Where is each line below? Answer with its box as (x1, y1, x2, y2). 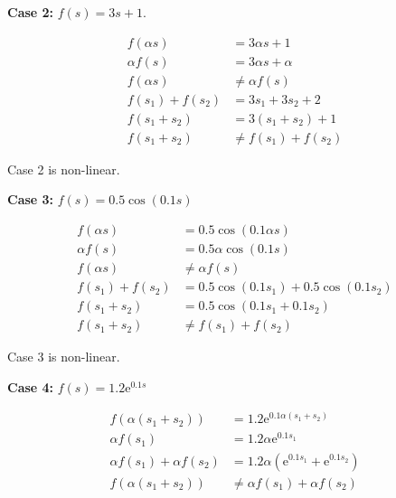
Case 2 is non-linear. (7, 159, 120, 178)
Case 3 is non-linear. (7, 347, 120, 366)
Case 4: (7, 377, 54, 396)
